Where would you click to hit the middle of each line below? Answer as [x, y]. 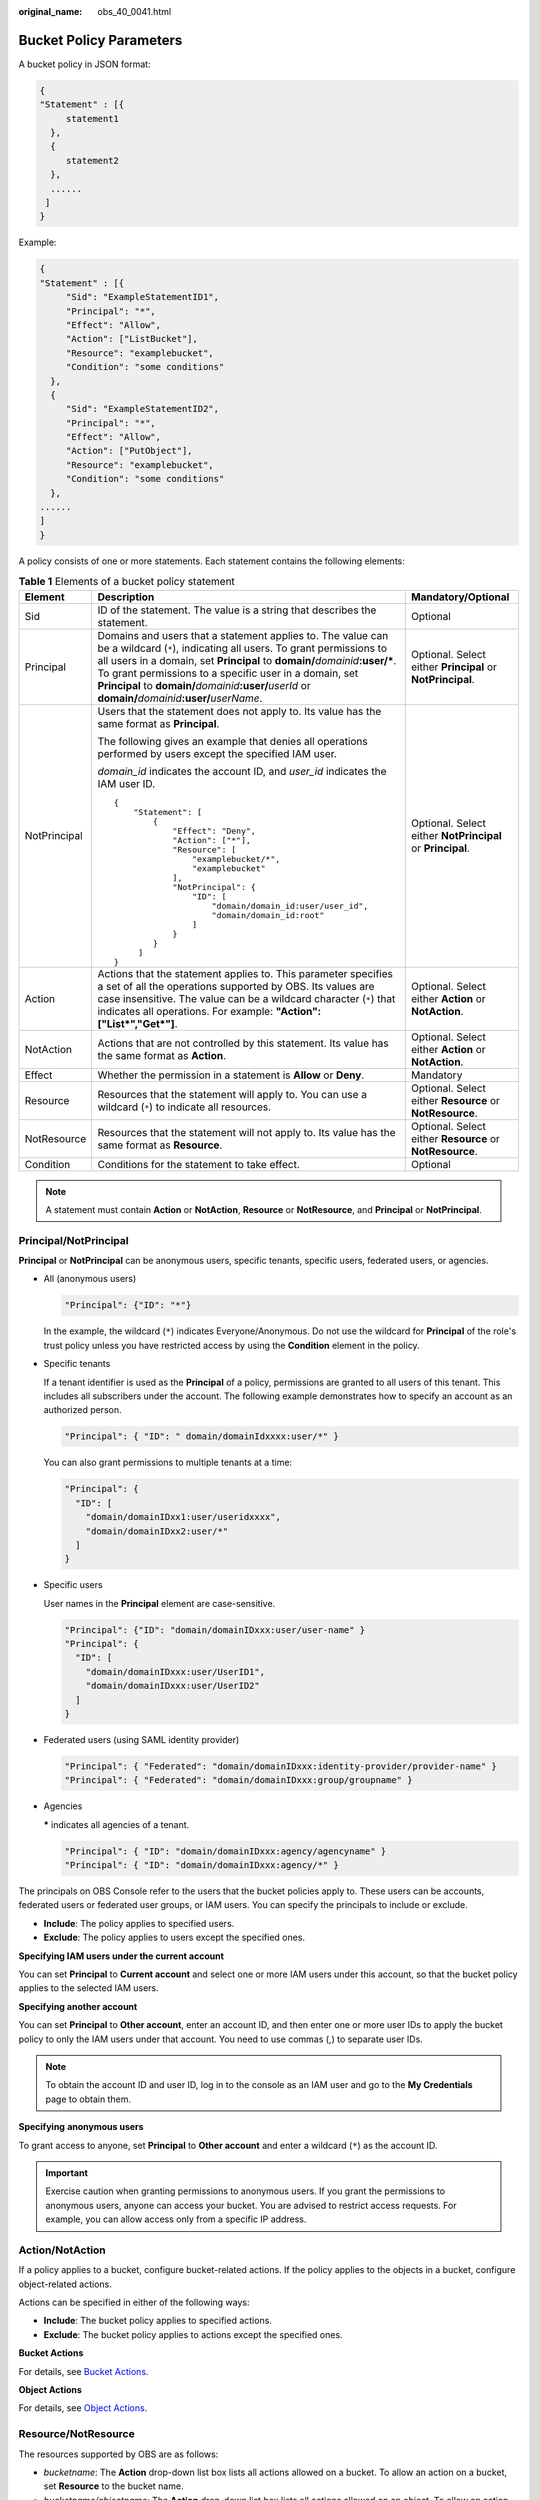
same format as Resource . [160, 1145]
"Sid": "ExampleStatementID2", [142, 409]
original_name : [50, 11]
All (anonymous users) [90, 1279]
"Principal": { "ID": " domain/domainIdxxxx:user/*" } [201, 1436]
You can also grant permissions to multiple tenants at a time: [168, 1462]
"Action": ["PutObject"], [129, 451]
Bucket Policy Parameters [100, 40]
